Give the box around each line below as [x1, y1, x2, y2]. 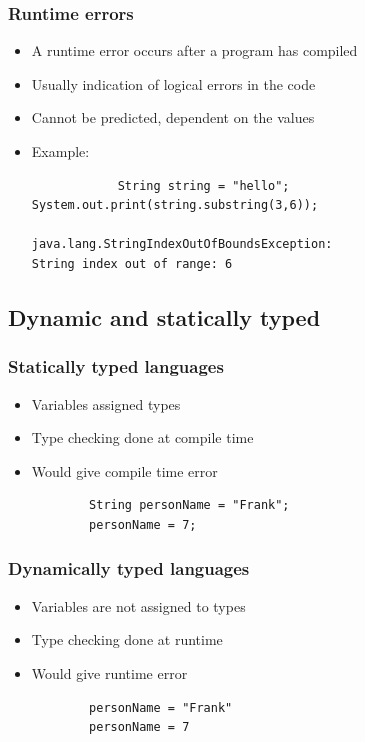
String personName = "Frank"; [89, 498, 290, 513]
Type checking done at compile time [31, 427, 254, 448]
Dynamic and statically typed [8, 301, 321, 332]
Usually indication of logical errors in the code [31, 73, 316, 94]
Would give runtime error [31, 662, 188, 683]
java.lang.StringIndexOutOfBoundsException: [31, 237, 333, 252]
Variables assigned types [31, 393, 181, 414]
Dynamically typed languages [8, 556, 250, 581]
